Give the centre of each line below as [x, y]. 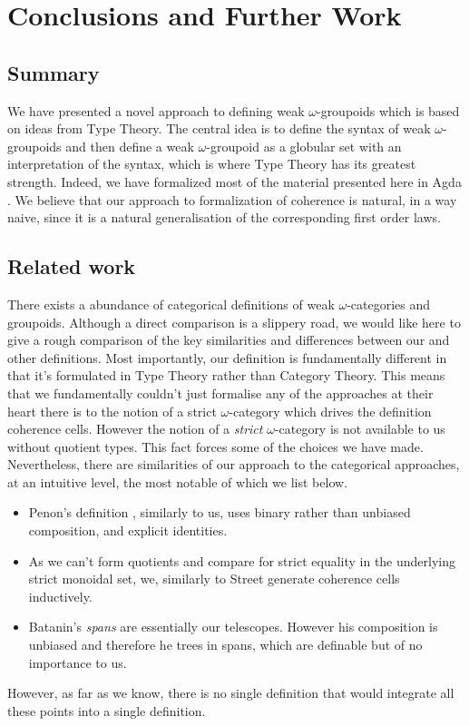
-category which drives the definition [330, 411]
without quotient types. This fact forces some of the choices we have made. [215, 446]
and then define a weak [130, 146]
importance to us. [78, 662]
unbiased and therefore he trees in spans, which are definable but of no [225, 645]
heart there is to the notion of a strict [112, 411]
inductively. [60, 596]
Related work [72, 266]
